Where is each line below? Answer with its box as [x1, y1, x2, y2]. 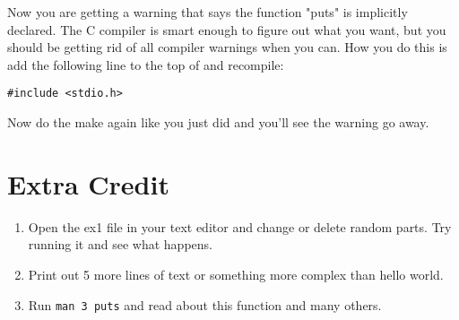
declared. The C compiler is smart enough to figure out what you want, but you [7, 20, 446, 39]
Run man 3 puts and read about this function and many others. [28, 295, 382, 314]
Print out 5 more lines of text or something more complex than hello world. [28, 264, 444, 283]
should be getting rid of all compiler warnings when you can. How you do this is [7, 38, 447, 56]
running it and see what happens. [28, 235, 212, 254]
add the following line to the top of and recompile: [7, 55, 284, 74]
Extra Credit [7, 165, 169, 202]
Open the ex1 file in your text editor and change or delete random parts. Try [28, 217, 452, 236]
